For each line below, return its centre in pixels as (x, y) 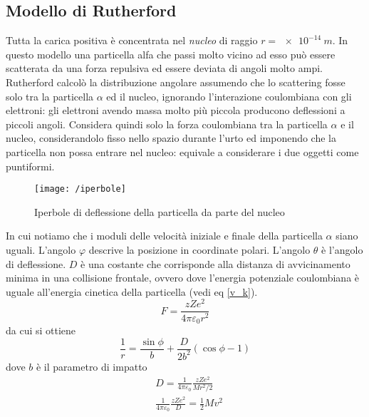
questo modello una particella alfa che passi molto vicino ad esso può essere (171, 54)
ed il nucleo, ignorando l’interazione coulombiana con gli (229, 96)
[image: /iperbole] (80, 189)
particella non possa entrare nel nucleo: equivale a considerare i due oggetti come (182, 151)
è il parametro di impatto (92, 366)
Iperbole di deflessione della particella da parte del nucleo (160, 211)
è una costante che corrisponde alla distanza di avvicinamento (215, 263)
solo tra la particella (50, 96)
